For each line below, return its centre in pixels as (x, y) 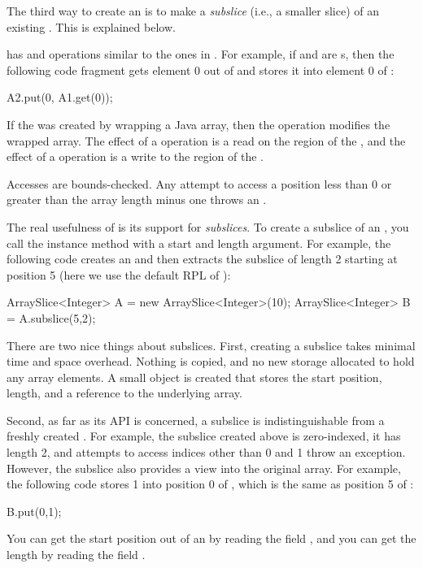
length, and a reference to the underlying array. (124, 393)
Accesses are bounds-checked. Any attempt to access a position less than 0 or (199, 183)
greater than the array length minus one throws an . (137, 199)
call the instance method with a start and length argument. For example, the (199, 243)
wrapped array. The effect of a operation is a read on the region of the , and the (206, 140)
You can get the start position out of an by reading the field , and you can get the (211, 538)
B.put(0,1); (34, 511)
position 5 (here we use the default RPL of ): (119, 274)
